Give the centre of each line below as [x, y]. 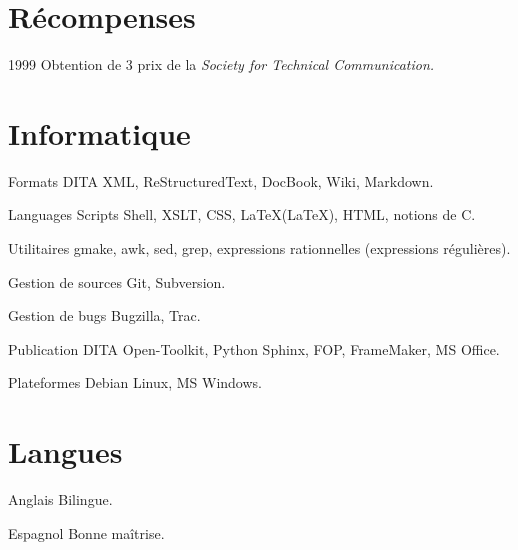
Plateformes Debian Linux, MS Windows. [135, 382]
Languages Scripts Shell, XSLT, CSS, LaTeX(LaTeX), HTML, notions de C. [242, 214]
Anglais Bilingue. [60, 499]
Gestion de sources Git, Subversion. [117, 281]
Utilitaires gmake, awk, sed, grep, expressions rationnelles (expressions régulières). [259, 248]
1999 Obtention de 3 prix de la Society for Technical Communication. [221, 64]
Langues [65, 451]
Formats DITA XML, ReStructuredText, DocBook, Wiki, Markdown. [221, 180]
